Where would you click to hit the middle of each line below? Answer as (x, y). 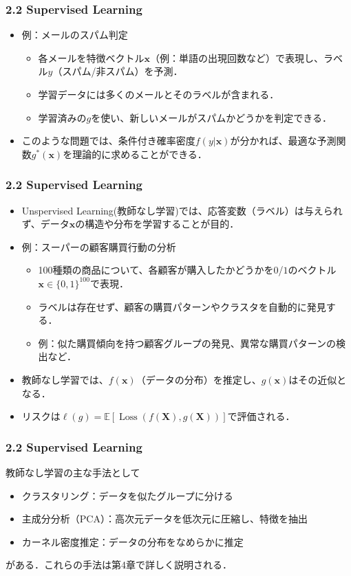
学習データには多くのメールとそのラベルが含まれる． (159, 94)
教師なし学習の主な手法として (73, 472)
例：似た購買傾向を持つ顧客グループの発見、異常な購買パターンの (187, 343)
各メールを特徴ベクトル (91, 57)
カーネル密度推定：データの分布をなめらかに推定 (132, 541)
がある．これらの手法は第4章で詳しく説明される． (119, 565)
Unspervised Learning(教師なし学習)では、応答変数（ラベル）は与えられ (182, 210)
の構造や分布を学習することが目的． (157, 224)
